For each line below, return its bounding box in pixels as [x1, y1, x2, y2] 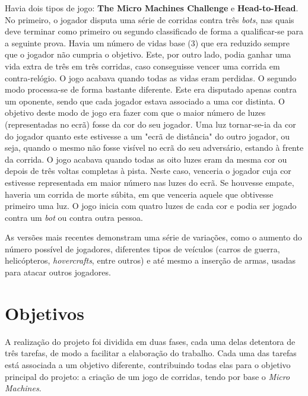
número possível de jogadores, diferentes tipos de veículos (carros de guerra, [5, 242, 280, 255]
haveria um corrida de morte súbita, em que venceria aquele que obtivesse [5, 188, 274, 200]
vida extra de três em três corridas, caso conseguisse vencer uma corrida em [5, 59, 280, 72]
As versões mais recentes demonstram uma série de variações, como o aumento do [5, 231, 302, 243]
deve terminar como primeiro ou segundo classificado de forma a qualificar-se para [5, 25, 304, 37]
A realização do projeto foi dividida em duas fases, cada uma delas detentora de [5, 335, 296, 347]
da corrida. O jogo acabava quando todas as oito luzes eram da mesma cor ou [5, 153, 287, 165]
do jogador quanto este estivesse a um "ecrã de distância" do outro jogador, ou [5, 129, 290, 142]
